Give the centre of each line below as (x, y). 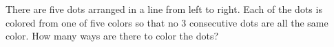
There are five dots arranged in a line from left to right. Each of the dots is (164, 9)
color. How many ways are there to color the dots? (112, 36)
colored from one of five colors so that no (92, 22)
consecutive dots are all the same (259, 22)
